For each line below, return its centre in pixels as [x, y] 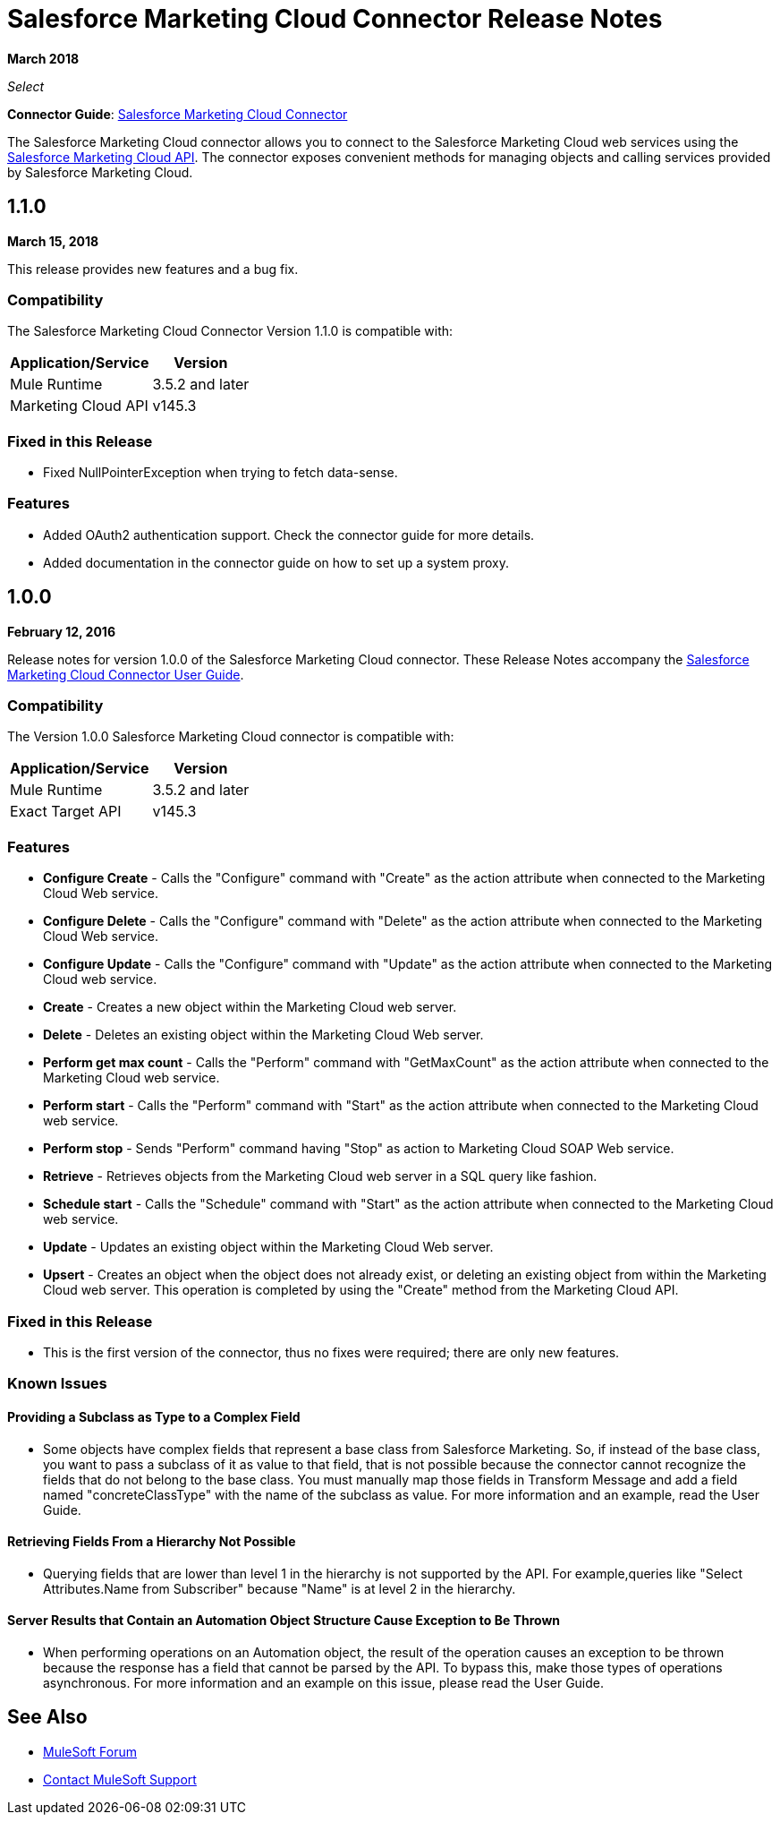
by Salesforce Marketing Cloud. [100, 172]
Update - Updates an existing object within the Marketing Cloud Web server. [268, 1247]
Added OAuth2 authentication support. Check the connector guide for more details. [289, 535]
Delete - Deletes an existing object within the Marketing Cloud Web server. [263, 1035]
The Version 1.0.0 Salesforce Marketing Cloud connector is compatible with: [231, 737]
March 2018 [43, 58]
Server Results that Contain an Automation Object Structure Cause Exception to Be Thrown [284, 1621]
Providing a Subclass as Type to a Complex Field [154, 1416]
